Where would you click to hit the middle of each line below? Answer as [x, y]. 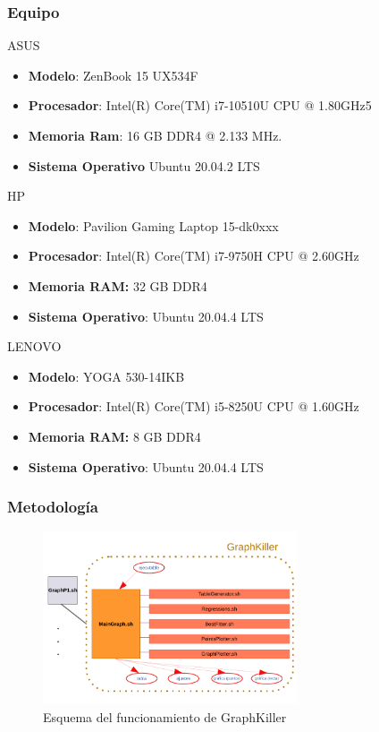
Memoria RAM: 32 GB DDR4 [118, 285]
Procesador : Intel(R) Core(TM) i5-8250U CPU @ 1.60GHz [194, 406]
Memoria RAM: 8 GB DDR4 [114, 436]
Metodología [53, 507]
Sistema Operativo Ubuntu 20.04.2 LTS [144, 165]
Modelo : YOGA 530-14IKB [106, 376]
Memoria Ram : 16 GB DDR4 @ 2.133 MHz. [155, 135]
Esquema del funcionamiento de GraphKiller [165, 716]
